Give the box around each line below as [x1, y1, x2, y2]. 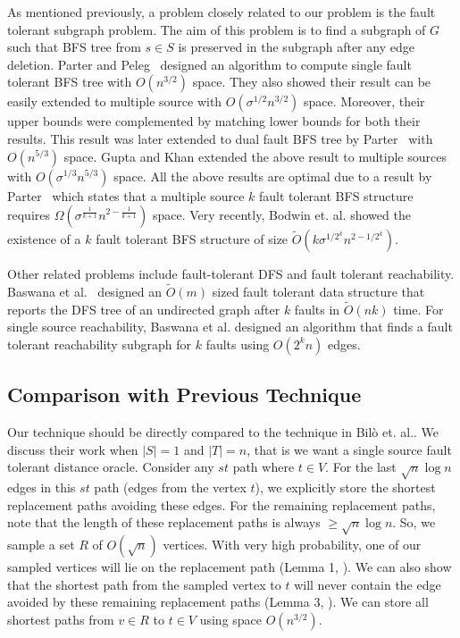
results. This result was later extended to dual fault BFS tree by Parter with [7, 129, 433, 147]
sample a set [7, 535, 75, 554]
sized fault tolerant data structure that [212, 281, 425, 300]
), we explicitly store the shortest [255, 478, 436, 497]
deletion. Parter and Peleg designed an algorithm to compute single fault [7, 55, 412, 73]
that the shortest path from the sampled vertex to [7, 575, 281, 593]
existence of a [7, 230, 81, 248]
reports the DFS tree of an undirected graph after [7, 299, 280, 318]
